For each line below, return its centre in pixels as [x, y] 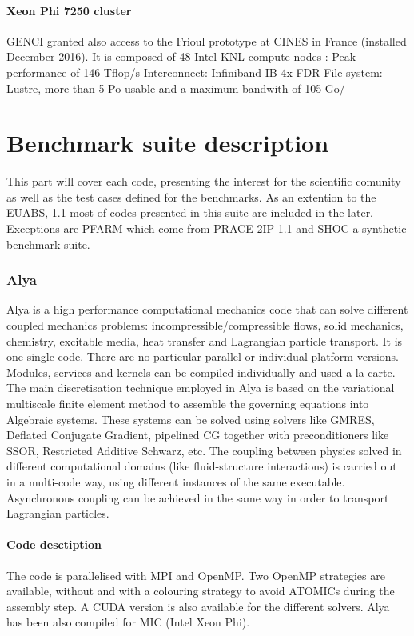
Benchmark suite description [168, 143]
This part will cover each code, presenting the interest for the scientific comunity [204, 181]
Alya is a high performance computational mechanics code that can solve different [207, 309]
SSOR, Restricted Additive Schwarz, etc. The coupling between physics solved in [204, 450]
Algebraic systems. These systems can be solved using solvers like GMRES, [191, 419]
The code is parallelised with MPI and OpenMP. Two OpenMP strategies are [196, 575]
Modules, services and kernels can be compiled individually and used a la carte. [201, 372]
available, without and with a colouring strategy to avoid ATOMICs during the [201, 591]
